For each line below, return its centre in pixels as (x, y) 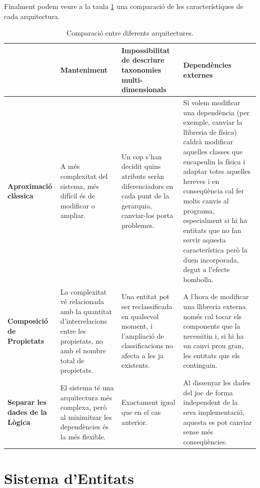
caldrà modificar (208, 142)
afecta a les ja (142, 355)
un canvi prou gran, (213, 345)
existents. (135, 365)
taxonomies (141, 69)
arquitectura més (86, 397)
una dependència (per (216, 112)
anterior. (134, 422)
